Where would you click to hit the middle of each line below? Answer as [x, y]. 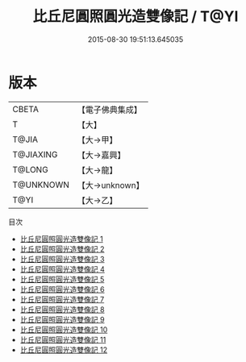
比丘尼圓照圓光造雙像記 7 [62, 299]
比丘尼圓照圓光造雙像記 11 [63, 339]
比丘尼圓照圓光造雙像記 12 [63, 350]
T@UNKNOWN [41, 185]
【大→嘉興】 [101, 155]
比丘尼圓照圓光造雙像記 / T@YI [136, 17]
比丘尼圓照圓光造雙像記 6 [62, 289]
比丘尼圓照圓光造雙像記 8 [62, 309]
